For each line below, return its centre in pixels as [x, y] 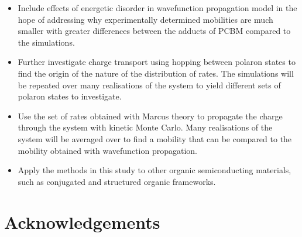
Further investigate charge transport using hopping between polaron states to [157, 62]
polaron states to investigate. [70, 96]
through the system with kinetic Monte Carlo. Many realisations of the [145, 127]
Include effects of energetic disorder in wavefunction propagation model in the [157, 8]
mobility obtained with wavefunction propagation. [107, 150]
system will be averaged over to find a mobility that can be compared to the [155, 138]
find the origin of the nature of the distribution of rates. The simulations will [156, 73]
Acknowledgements [82, 221]
